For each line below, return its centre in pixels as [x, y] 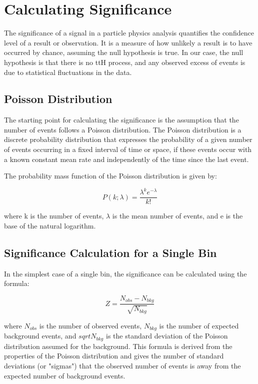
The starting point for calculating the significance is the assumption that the [121, 120]
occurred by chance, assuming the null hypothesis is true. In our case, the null [124, 52]
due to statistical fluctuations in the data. [68, 72]
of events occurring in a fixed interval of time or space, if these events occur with [128, 149]
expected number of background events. [65, 375]
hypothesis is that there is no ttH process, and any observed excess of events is [125, 62]
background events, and [40, 336]
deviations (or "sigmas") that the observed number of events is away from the [122, 365]
